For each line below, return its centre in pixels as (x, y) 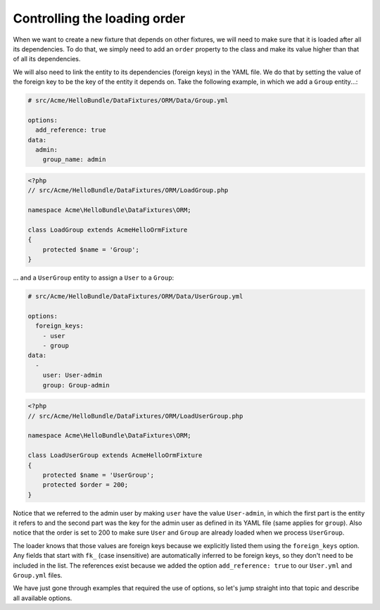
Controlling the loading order (99, 18)
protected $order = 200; (85, 485)
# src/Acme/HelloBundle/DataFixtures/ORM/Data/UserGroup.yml (135, 297)
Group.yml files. (38, 575)
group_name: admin (74, 160)
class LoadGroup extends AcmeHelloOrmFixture (108, 230)
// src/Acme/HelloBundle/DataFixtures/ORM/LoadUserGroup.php (135, 416)
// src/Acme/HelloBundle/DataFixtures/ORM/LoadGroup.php (128, 191)
